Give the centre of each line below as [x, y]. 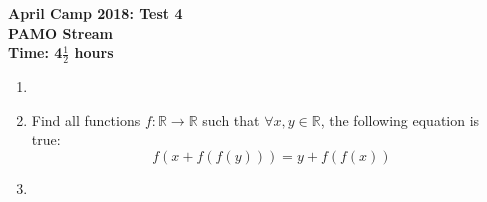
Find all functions [86, 119]
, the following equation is [400, 119]
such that [231, 119]
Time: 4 [35, 52]
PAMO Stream [61, 32]
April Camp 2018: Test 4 [95, 13]
